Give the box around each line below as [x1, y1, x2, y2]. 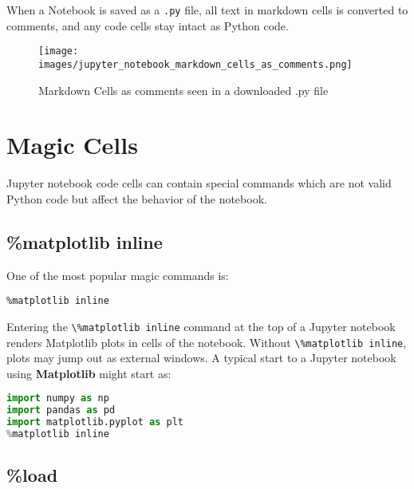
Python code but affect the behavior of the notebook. [6, 190, 267, 207]
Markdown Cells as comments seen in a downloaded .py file [38, 81, 329, 98]
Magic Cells [6, 128, 138, 161]
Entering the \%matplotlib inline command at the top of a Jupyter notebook [6, 317, 396, 334]
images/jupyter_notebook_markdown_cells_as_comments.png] [38, 58, 353, 70]
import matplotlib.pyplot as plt [6, 416, 183, 428]
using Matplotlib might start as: [6, 365, 172, 381]
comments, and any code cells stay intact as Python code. [6, 17, 289, 34]
